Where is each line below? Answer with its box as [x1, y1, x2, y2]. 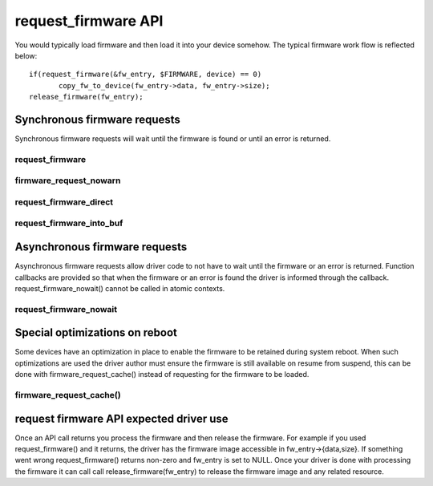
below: [14, 51, 38, 60]
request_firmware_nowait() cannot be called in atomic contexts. [14, 283, 225, 293]
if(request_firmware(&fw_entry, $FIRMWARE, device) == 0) [29, 70, 262, 79]
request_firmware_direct [14, 196, 114, 208]
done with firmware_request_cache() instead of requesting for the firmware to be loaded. [14, 370, 310, 379]
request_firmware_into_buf [14, 217, 123, 229]
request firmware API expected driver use [14, 411, 229, 425]
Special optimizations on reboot [14, 326, 178, 340]
